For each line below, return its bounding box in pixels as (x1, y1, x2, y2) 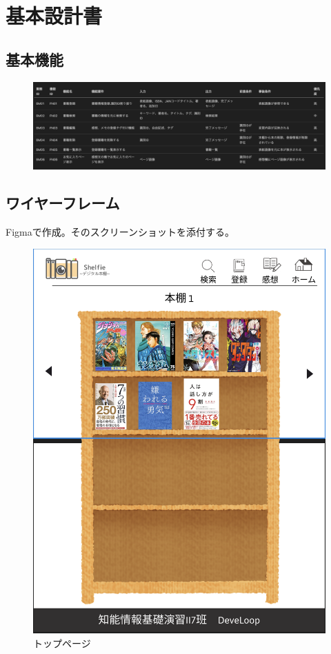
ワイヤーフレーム (6, 192, 120, 214)
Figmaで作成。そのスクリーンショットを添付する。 (6, 224, 234, 238)
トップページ (33, 635, 91, 650)
